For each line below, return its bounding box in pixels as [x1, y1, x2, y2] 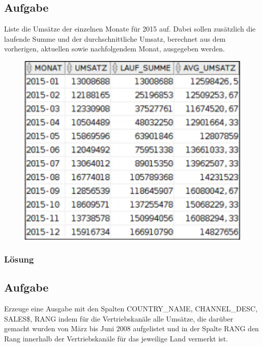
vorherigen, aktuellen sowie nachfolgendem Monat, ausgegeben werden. [4, 43, 225, 54]
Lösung [4, 253, 34, 266]
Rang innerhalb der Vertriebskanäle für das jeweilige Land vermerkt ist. [4, 333, 228, 343]
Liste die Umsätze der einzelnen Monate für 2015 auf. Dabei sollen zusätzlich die [4, 23, 256, 34]
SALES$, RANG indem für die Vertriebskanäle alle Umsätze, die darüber [4, 313, 233, 324]
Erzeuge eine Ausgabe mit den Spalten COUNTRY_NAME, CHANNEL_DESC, [4, 303, 258, 314]
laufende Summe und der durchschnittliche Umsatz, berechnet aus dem [4, 33, 226, 44]
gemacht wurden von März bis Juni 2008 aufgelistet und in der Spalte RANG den [4, 323, 259, 334]
